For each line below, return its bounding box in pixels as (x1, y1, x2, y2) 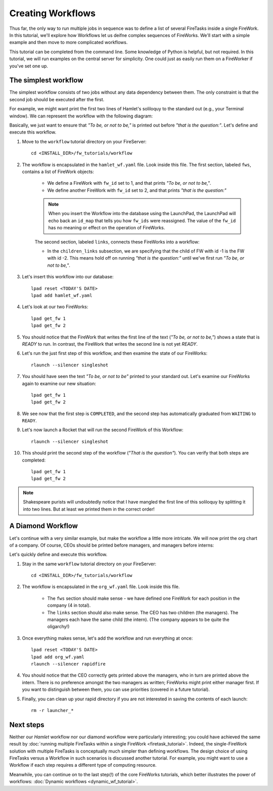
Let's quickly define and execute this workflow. (9, 552, 108, 558)
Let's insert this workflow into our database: (22, 274, 114, 280)
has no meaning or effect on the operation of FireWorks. (48, 225, 165, 231)
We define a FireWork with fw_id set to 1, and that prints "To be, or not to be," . (47, 180, 212, 186)
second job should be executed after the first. (9, 96, 105, 102)
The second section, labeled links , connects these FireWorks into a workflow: (34, 238, 200, 245)
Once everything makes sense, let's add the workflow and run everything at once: (22, 635, 193, 641)
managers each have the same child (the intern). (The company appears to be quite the (47, 616, 230, 622)
